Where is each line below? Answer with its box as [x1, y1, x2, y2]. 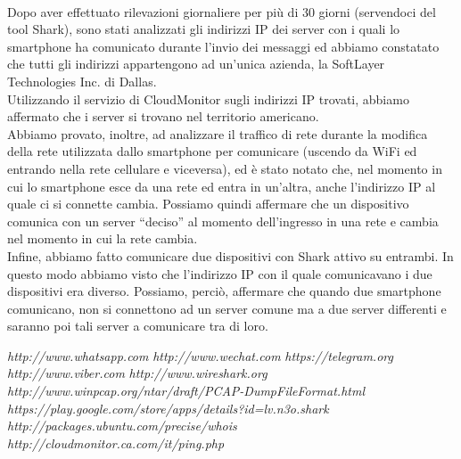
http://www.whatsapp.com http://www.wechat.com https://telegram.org [7, 346, 393, 365]
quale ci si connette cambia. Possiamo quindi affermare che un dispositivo [7, 194, 409, 213]
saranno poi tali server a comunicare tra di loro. [7, 316, 268, 335]
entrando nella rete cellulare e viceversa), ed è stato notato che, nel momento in [7, 159, 442, 177]
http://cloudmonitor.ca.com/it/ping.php [7, 433, 225, 452]
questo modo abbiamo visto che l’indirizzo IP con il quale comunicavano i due [7, 264, 432, 283]
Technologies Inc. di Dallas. [7, 71, 157, 90]
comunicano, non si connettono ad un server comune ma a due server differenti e [7, 299, 447, 317]
